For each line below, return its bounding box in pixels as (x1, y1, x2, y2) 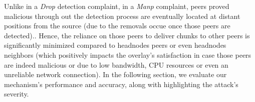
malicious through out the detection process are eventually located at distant (4, 10, 240, 21)
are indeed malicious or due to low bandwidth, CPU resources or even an (4, 59, 228, 70)
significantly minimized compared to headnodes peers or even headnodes (4, 40, 226, 50)
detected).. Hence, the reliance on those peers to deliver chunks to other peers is (4, 30, 250, 40)
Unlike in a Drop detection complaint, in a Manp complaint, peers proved (4, 1, 229, 11)
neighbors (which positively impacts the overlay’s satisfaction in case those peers (4, 49, 251, 60)
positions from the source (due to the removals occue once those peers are (4, 20, 230, 31)
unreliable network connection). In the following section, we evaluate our (4, 69, 227, 80)
